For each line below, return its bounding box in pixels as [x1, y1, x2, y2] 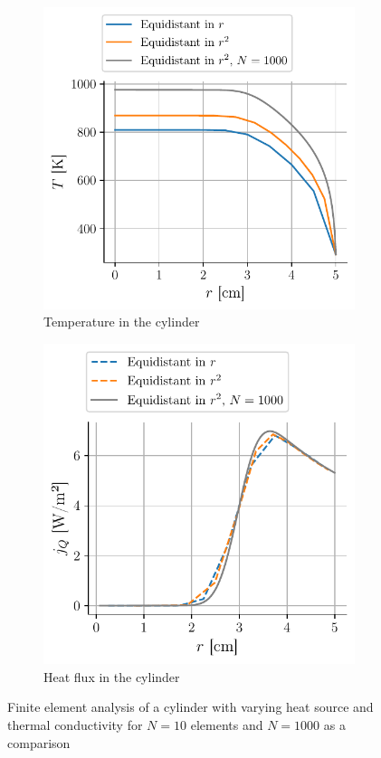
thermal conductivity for [7, 715, 143, 734]
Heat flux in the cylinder [43, 667, 180, 686]
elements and [190, 715, 263, 734]
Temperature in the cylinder [43, 312, 200, 331]
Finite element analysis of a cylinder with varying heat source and [7, 697, 374, 716]
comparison [7, 733, 71, 752]
